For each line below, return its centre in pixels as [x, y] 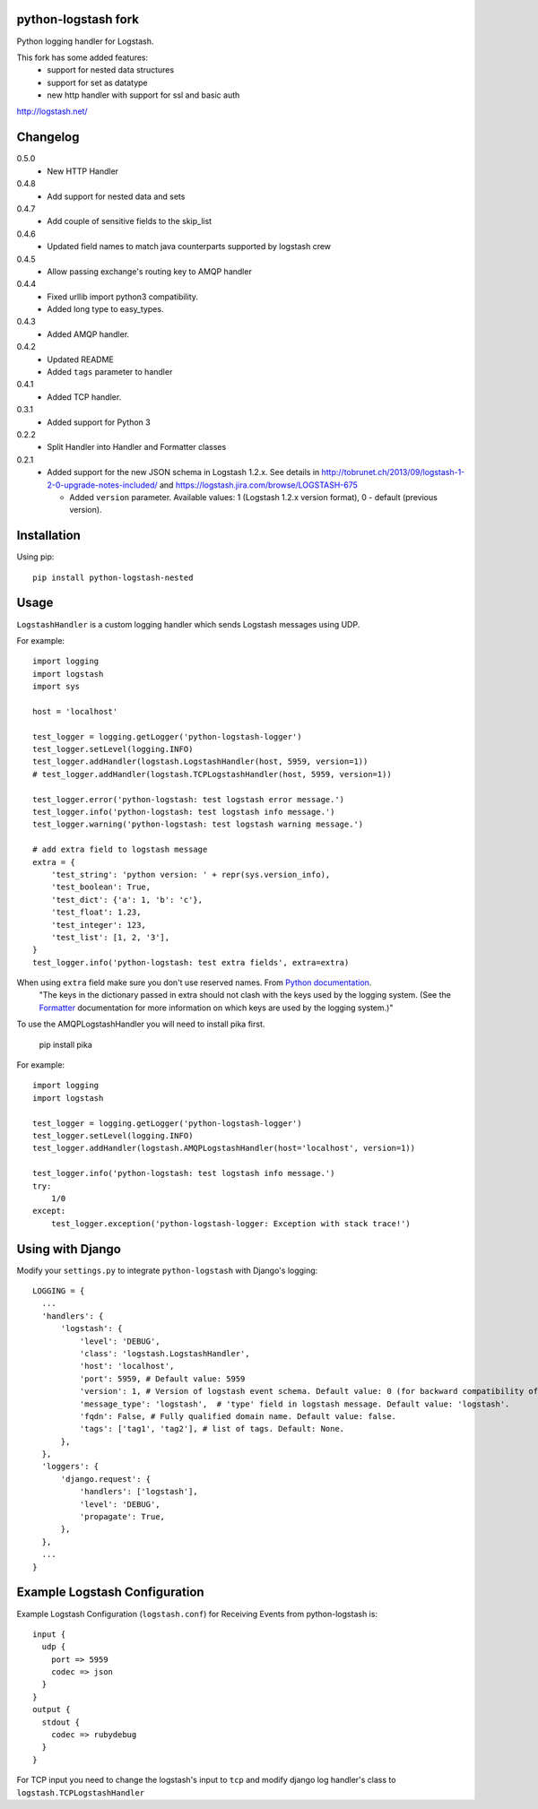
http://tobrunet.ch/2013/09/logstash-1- [393, 472]
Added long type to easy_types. [105, 309]
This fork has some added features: [82, 57]
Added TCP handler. [84, 397]
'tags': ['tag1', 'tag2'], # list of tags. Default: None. [212, 1429]
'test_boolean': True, [101, 887]
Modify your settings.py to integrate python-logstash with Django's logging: [167, 1270]
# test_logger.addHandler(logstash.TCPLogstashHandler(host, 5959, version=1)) [212, 774]
